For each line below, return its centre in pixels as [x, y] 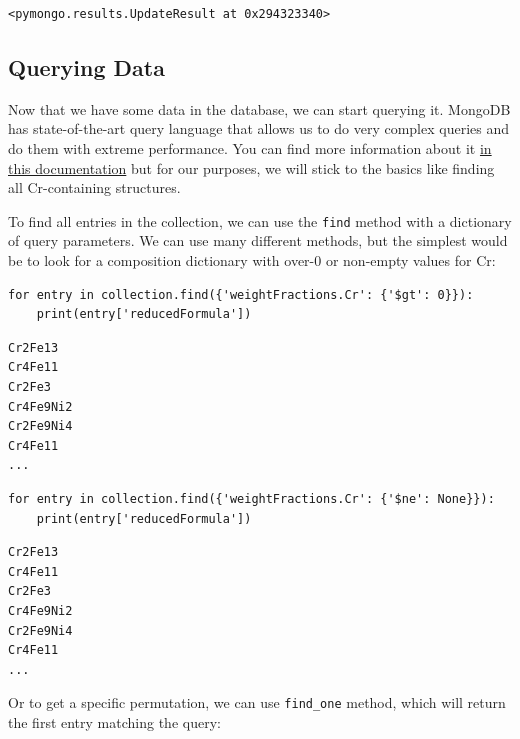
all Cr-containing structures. [94, 187]
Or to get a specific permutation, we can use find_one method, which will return [257, 702]
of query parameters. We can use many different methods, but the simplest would [258, 240]
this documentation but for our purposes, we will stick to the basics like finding [251, 167]
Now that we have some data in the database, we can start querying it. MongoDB [259, 108]
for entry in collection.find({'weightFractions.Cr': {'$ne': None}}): [251, 498]
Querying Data [86, 66]
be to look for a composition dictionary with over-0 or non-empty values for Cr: [252, 260]
